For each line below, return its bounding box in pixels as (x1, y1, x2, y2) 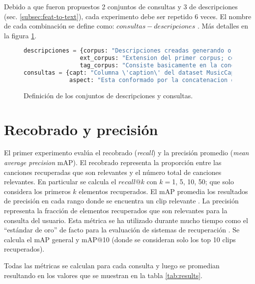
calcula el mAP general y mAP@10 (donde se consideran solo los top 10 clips (4, 234, 236, 244)
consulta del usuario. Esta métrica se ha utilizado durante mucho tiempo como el (4, 215, 248, 225)
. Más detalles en (197, 21, 249, 31)
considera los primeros (4, 186, 71, 196)
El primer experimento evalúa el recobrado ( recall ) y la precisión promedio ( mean (4, 147, 249, 158)
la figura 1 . (4, 30, 37, 40)
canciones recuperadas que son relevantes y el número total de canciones (4, 167, 222, 177)
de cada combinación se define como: (4, 21, 114, 31)
